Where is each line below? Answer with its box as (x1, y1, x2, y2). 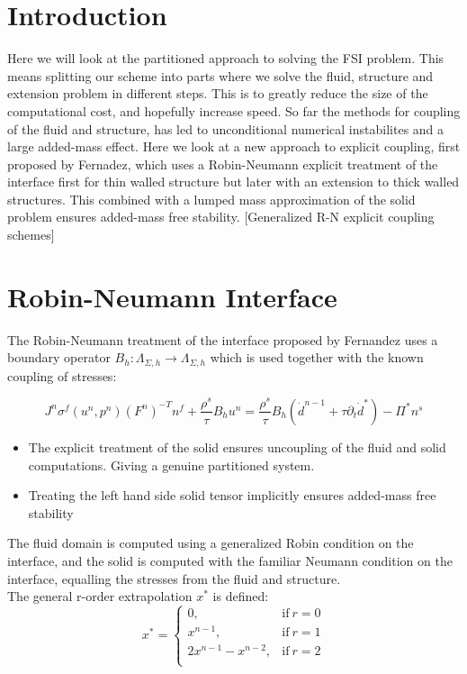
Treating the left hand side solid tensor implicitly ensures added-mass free (28, 486, 436, 505)
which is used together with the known (210, 348, 424, 367)
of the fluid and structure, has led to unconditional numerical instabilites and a (7, 119, 445, 138)
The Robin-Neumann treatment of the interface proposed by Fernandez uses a (7, 330, 438, 349)
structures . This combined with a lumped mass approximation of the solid (7, 189, 416, 208)
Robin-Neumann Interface (7, 278, 337, 314)
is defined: (212, 587, 269, 606)
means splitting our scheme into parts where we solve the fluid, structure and (7, 66, 434, 85)
